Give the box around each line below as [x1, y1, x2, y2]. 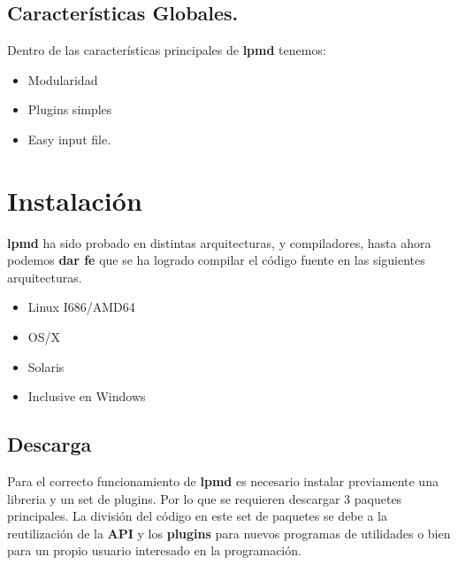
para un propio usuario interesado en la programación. [7, 541, 302, 560]
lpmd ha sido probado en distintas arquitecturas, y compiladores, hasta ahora [7, 233, 431, 252]
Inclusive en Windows [27, 387, 146, 406]
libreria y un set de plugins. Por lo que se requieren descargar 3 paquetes [7, 489, 402, 507]
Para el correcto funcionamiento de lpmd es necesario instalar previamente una [7, 472, 439, 491]
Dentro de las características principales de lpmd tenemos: [7, 41, 326, 59]
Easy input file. [27, 129, 111, 148]
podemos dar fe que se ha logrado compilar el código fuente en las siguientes [7, 251, 425, 269]
